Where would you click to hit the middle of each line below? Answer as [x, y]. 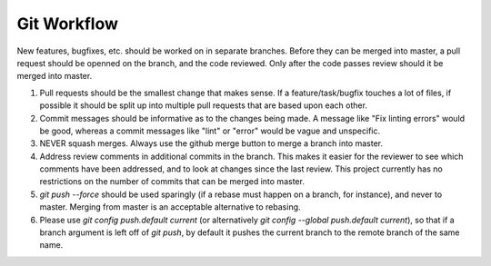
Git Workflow [67, 24]
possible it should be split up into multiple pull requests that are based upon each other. [204, 105]
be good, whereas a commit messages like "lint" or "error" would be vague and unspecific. [210, 131]
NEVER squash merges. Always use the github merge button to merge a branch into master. [211, 143]
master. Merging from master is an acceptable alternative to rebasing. [170, 207]
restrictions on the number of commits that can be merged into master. [172, 182]
